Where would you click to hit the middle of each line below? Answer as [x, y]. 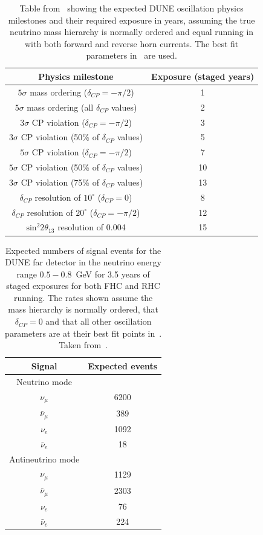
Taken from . [83, 345]
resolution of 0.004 [92, 227]
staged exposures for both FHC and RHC [83, 286]
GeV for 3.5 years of [113, 274]
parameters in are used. [131, 55]
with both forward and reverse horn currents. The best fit [132, 43]
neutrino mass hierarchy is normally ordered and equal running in [132, 32]
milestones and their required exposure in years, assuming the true [131, 20]
